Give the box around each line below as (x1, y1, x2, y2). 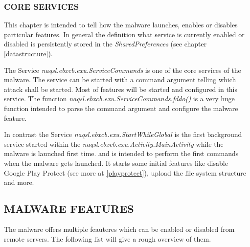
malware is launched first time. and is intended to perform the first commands (4, 148, 239, 158)
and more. (4, 177, 34, 187)
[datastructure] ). (4, 48, 53, 58)
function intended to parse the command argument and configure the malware (4, 103, 238, 113)
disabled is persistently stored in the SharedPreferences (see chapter (4, 39, 207, 49)
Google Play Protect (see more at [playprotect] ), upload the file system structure (4, 167, 246, 178)
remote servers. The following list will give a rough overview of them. (4, 233, 211, 244)
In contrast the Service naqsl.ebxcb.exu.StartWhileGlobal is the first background (4, 129, 242, 139)
